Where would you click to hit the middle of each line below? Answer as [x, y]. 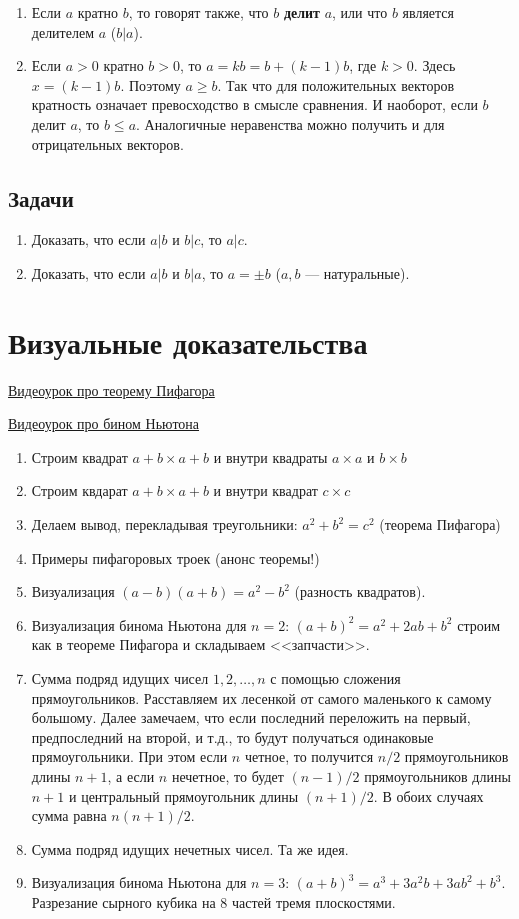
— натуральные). [357, 272]
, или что [360, 12]
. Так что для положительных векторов [336, 84]
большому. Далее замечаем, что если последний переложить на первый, [251, 717]
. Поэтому [150, 84]
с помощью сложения [335, 678]
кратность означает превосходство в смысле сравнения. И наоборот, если [254, 104]
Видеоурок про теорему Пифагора [111, 389]
